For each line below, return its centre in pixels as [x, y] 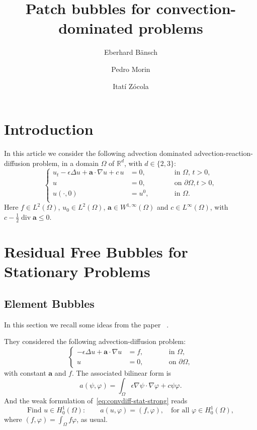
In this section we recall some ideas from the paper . [87, 324]
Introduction [49, 129]
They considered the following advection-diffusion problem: [95, 341]
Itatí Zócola [131, 86]
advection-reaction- [224, 153]
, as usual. [92, 419]
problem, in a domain [65, 163]
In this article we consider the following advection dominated [98, 153]
